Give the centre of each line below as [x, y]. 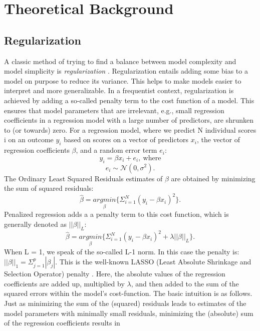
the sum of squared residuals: [49, 188]
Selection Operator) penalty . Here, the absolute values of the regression [115, 274]
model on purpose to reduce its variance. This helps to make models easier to [123, 80]
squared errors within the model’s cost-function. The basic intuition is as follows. [128, 293]
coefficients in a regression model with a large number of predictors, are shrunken [129, 120]
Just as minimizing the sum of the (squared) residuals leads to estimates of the [125, 303]
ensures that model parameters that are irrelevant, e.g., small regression [114, 110]
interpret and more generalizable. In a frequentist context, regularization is [119, 90]
